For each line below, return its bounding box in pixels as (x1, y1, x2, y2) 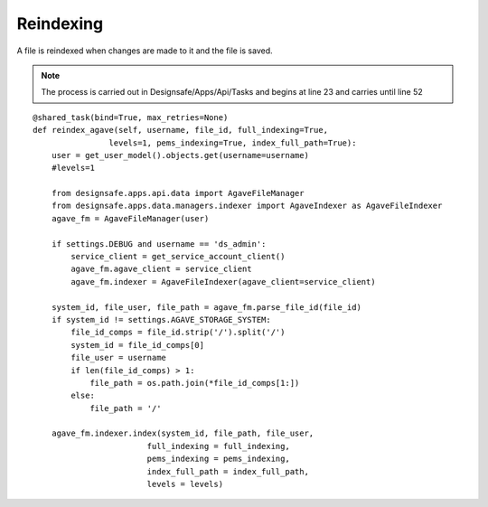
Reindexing (16, 14, 104, 33)
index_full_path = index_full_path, (146, 466, 309, 476)
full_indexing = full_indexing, (146, 441, 291, 451)
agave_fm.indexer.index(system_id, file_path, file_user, (51, 428, 314, 438)
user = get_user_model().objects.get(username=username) (51, 150, 309, 160)
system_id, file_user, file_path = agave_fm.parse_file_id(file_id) (51, 302, 361, 312)
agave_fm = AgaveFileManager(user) (51, 213, 210, 223)
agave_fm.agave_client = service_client (70, 264, 252, 275)
